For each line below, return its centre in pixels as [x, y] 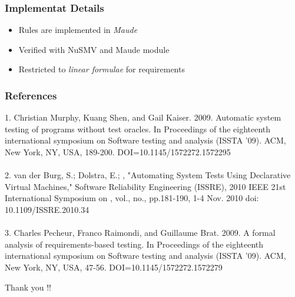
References [31, 95]
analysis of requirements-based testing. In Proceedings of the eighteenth [134, 244]
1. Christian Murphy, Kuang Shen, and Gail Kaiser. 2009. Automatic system [143, 117]
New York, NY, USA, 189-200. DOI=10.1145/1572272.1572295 [118, 152]
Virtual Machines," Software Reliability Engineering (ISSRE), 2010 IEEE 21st [145, 186]
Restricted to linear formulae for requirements [102, 69]
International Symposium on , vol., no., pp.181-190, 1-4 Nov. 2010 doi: [132, 198]
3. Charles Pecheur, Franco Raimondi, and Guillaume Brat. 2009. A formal [140, 233]
